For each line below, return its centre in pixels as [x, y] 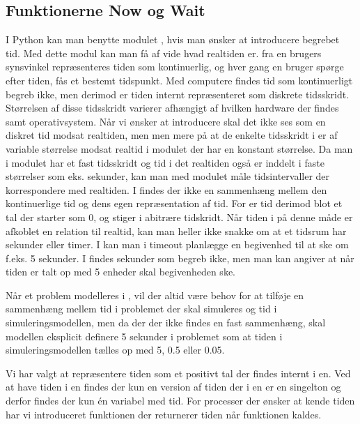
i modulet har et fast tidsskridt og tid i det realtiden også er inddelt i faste [165, 162]
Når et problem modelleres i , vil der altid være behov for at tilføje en [155, 295]
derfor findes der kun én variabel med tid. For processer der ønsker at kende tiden [180, 401]
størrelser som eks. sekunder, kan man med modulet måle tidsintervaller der [168, 176]
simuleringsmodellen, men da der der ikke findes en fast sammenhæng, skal [166, 323]
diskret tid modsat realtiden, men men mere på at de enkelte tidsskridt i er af [172, 135]
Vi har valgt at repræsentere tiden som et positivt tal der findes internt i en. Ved [178, 373]
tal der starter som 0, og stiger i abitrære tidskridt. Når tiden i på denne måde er [179, 217]
